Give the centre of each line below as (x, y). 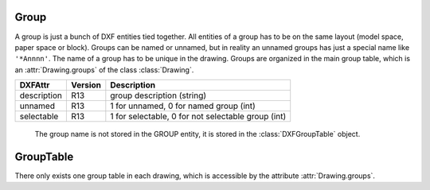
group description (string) (158, 95)
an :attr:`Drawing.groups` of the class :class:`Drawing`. (104, 70)
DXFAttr (35, 85)
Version (86, 85)
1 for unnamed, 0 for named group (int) (183, 106)
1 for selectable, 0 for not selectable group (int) (198, 117)
